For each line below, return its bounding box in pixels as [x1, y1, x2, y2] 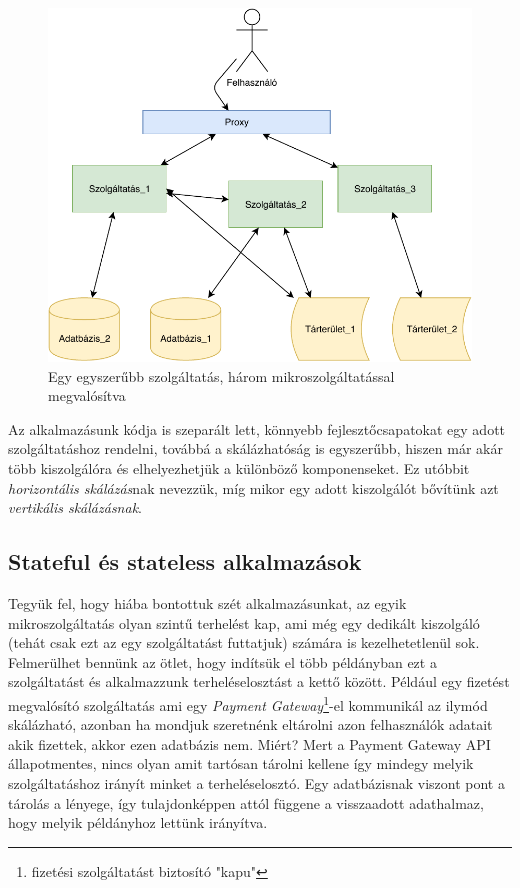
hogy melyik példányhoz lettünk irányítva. [8, 812, 268, 833]
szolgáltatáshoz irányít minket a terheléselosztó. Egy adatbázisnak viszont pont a [8, 773, 505, 794]
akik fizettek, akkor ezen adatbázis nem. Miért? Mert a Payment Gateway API [8, 733, 491, 754]
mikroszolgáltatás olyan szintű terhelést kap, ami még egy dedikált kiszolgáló [8, 612, 480, 633]
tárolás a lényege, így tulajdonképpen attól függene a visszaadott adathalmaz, [8, 792, 484, 813]
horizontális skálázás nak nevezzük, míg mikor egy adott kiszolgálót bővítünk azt [8, 477, 499, 498]
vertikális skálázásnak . [8, 497, 142, 518]
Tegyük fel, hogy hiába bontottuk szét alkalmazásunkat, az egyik [8, 593, 407, 614]
